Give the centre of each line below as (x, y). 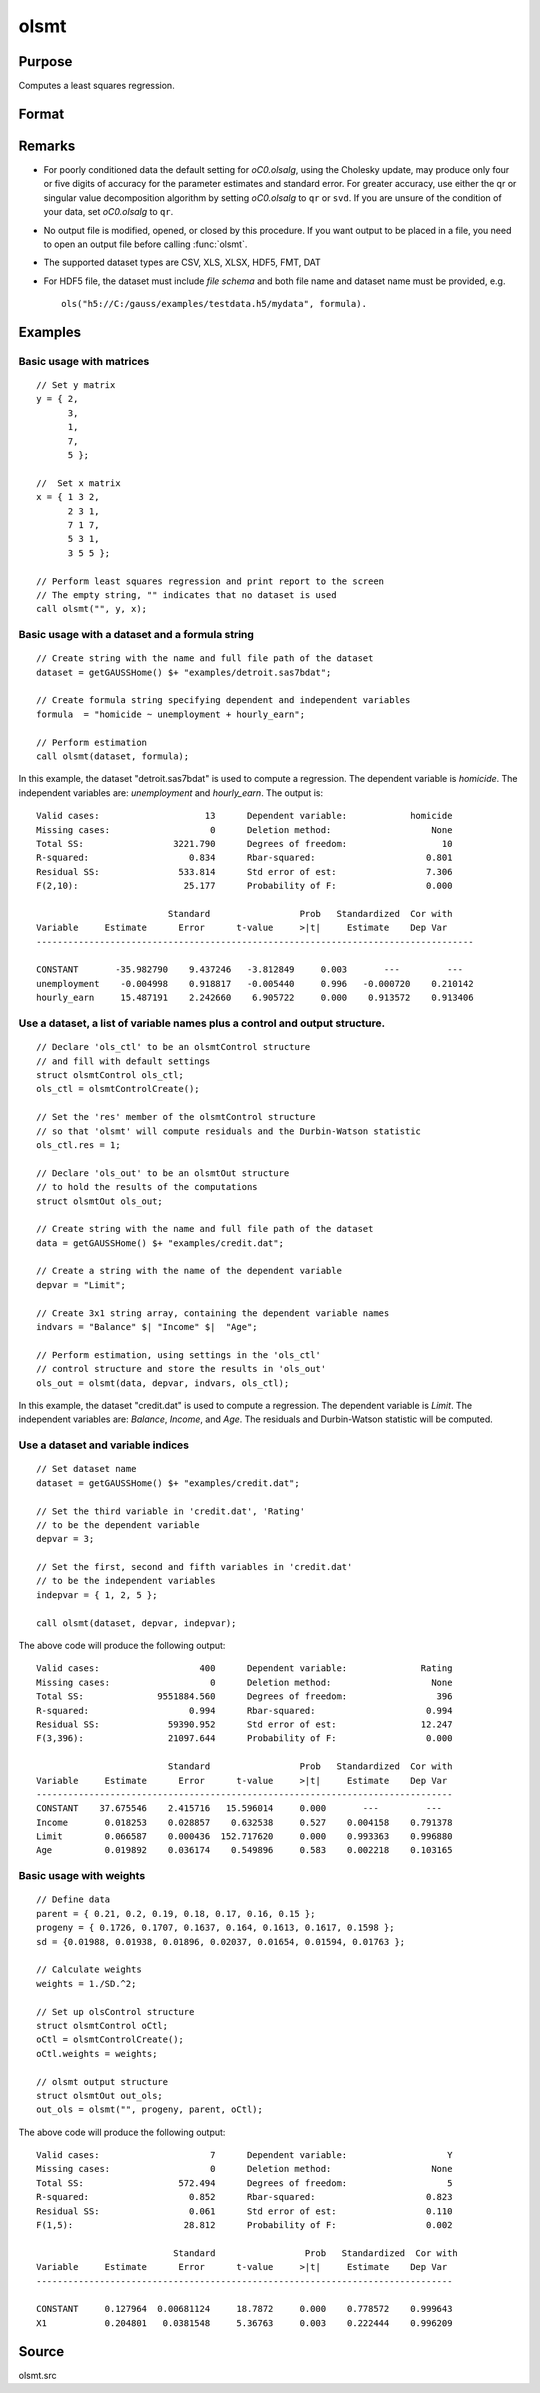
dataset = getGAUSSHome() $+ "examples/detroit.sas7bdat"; (184, 672)
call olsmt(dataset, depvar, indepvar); (136, 1623)
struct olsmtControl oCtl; (102, 2025)
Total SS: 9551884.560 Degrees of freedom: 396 (244, 1696)
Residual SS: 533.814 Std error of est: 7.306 (244, 871)
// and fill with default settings (123, 1061)
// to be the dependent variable (118, 1524)
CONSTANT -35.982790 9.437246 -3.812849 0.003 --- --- (250, 969)
